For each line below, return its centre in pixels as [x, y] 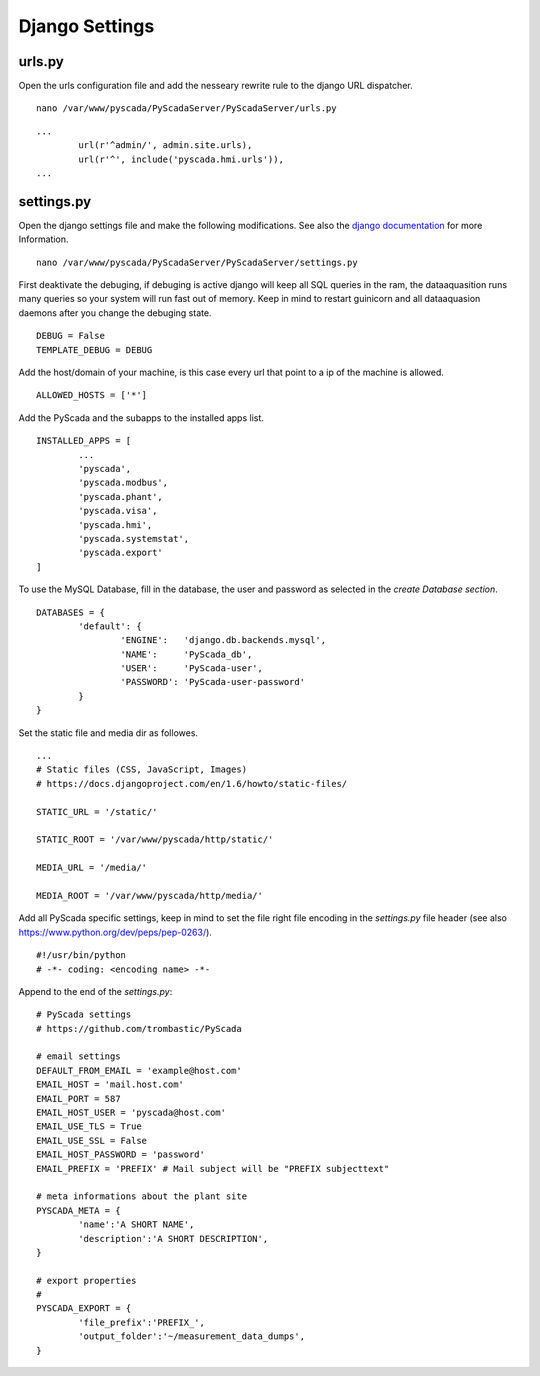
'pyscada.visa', [118, 511]
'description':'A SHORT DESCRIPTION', [173, 1238]
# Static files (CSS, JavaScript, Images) [142, 769]
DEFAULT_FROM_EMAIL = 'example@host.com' [139, 1070]
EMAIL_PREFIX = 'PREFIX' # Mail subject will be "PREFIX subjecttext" [213, 1168]
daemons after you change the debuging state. [115, 312]
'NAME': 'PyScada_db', [186, 654]
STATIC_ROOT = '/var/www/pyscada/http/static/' [155, 839]
